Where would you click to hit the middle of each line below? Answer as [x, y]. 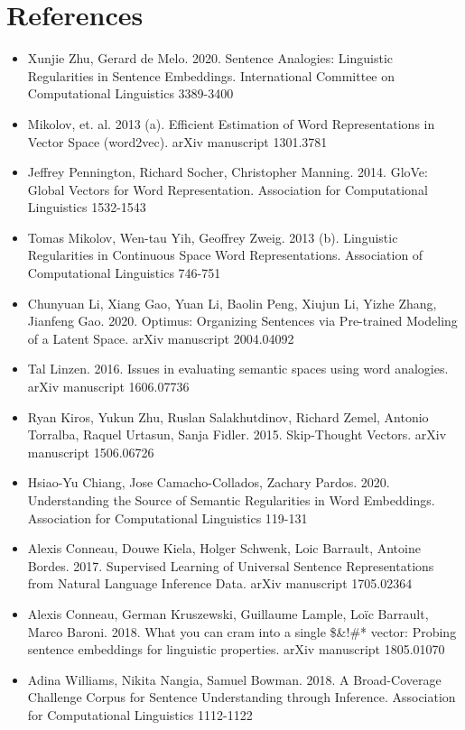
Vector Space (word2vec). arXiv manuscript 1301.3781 [177, 141]
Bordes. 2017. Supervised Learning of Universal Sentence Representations [231, 565]
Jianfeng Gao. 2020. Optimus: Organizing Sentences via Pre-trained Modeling [242, 321]
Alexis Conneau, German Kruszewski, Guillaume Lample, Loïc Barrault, [228, 613]
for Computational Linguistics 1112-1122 [140, 714]
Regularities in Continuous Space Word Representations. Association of [225, 255]
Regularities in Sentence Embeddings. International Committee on [211, 75]
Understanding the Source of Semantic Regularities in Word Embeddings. [231, 500]
